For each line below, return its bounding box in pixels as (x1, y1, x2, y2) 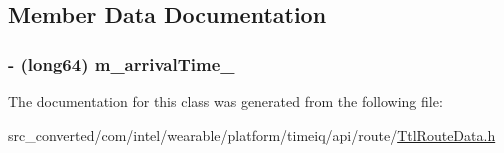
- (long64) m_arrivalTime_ (8, 51, 235, 76)
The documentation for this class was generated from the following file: (8, 91, 443, 111)
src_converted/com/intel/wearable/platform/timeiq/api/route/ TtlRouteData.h (8, 124, 496, 145)
